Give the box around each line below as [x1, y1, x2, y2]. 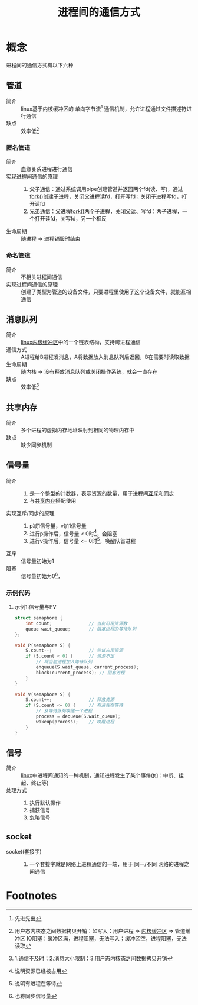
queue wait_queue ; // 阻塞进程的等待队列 [25, 626, 137, 632]
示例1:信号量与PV [14, 603, 57, 610]
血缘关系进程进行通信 [21, 166, 72, 173]
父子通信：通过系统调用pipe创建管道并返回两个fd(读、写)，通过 [29, 186, 184, 193]
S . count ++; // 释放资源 [25, 697, 115, 703]
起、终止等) [21, 779, 49, 787]
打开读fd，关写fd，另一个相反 [34, 215, 107, 222]
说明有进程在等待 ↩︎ [14, 980, 62, 987]
